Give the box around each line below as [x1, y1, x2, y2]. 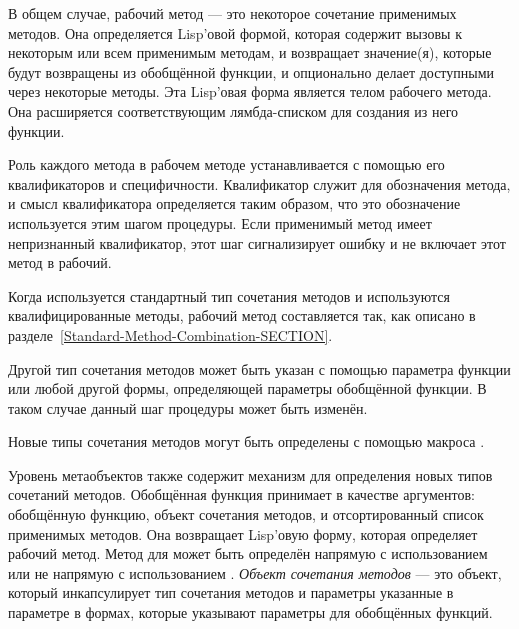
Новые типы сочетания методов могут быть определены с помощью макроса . [8, 431, 485, 452]
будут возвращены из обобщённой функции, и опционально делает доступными [8, 61, 495, 82]
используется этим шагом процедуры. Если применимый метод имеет [8, 212, 432, 233]
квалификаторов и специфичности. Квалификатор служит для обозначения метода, [8, 173, 511, 194]
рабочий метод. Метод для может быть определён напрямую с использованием [8, 543, 488, 564]
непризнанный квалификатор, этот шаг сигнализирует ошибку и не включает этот [8, 232, 506, 253]
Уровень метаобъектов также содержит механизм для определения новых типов [8, 464, 493, 485]
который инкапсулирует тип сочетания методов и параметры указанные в [8, 582, 454, 603]
